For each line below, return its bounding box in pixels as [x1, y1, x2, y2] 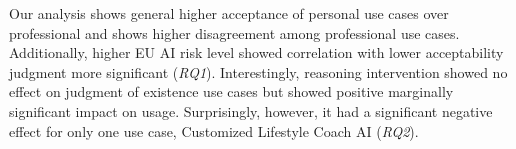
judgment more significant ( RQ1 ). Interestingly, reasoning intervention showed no [9, 61, 508, 82]
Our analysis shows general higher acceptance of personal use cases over [9, 3, 449, 23]
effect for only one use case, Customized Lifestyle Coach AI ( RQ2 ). [9, 120, 419, 141]
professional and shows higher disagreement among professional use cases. [9, 22, 460, 43]
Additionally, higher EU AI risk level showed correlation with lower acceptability [9, 42, 504, 63]
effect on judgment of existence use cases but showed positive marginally [9, 81, 454, 102]
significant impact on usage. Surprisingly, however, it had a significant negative [9, 100, 493, 121]
